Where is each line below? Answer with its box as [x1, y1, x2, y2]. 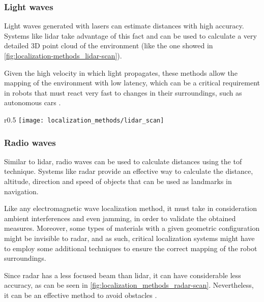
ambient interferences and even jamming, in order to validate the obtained [4, 213, 236, 223]
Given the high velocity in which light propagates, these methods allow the [4, 67, 238, 78]
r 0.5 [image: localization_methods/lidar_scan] [4, 114, 164, 125]
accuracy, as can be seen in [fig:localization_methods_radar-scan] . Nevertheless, [4, 280, 254, 290]
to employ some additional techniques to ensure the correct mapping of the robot [4, 243, 257, 253]
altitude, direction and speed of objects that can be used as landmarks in [4, 176, 232, 187]
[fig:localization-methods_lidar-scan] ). [4, 50, 122, 61]
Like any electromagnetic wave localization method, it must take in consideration [4, 203, 257, 214]
